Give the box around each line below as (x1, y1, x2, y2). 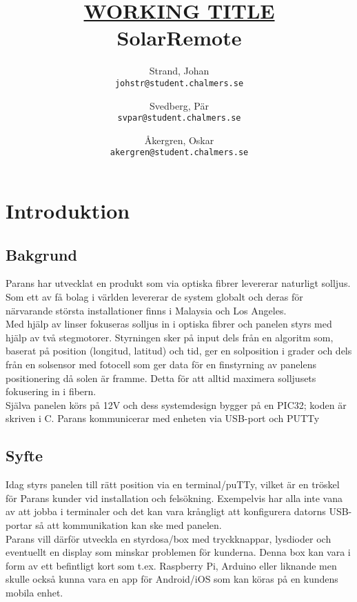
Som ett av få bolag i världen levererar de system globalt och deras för (6, 290, 303, 304)
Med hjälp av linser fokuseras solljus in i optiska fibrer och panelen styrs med (6, 317, 332, 331)
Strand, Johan (149, 63, 210, 78)
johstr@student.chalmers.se (114, 78, 244, 88)
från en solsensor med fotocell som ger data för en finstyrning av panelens (6, 357, 316, 372)
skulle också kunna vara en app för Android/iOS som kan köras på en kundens (6, 572, 338, 586)
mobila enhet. (6, 585, 63, 599)
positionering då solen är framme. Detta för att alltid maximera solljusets (6, 370, 316, 385)
